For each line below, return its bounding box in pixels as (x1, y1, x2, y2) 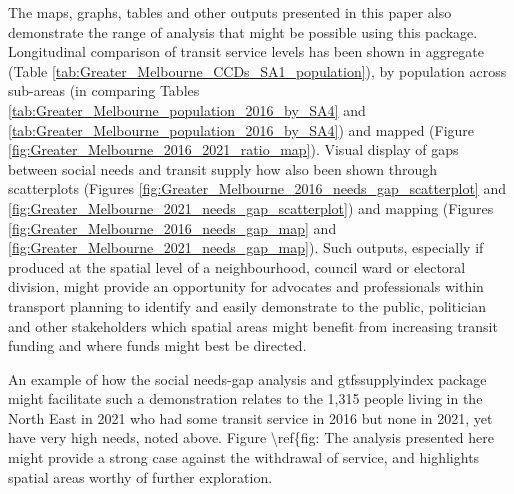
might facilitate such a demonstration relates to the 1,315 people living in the (8, 388, 483, 409)
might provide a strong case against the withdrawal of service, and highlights (8, 447, 480, 468)
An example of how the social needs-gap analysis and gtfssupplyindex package (8, 368, 487, 389)
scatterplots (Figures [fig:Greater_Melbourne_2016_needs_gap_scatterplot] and (8, 178, 506, 199)
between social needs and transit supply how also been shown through (8, 158, 438, 179)
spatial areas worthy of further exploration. (8, 466, 273, 487)
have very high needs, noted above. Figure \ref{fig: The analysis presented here (8, 427, 495, 448)
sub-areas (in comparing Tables (8, 80, 200, 101)
